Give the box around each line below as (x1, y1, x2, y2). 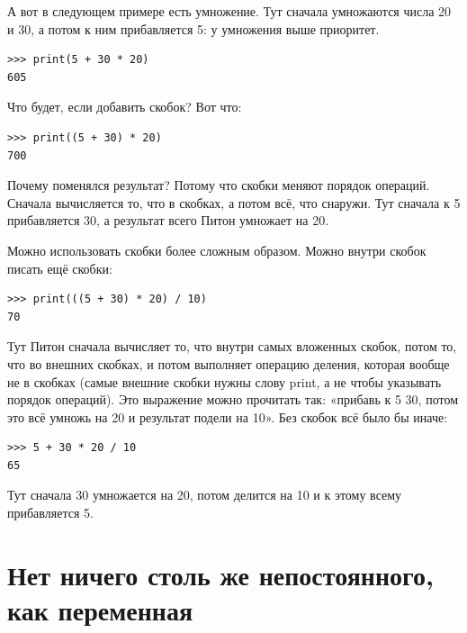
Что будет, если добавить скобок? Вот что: (7, 97, 242, 116)
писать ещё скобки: (7, 258, 112, 277)
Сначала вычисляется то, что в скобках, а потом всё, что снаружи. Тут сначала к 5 (7, 193, 461, 212)
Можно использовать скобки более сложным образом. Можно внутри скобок (7, 240, 427, 259)
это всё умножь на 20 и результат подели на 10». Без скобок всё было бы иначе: (7, 407, 448, 426)
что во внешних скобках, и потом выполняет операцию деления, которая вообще (7, 354, 450, 373)
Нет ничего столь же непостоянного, (7, 556, 435, 592)
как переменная (7, 592, 193, 628)
